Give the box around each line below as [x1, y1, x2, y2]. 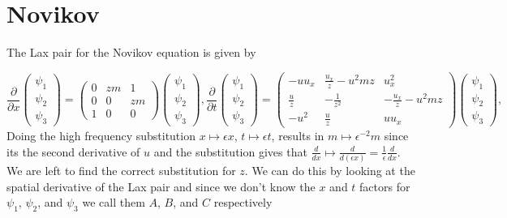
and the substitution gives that [153, 143, 307, 160]
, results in [271, 127, 324, 144]
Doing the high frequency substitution [6, 127, 195, 144]
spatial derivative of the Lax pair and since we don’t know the [6, 177, 316, 194]
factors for [359, 177, 410, 194]
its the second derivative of [6, 143, 140, 160]
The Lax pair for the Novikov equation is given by [6, 44, 256, 61]
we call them [82, 194, 145, 211]
